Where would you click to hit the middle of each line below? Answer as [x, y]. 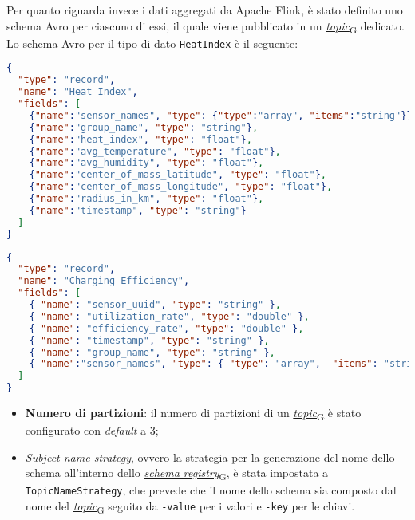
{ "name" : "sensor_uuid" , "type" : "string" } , [155, 305]
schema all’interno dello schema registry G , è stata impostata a [177, 474]
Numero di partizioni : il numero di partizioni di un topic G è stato [193, 414]
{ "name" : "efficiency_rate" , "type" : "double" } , [166, 328]
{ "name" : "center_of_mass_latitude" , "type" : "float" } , [178, 175]
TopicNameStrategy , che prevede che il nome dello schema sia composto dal [211, 490]
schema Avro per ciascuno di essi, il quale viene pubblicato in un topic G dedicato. [206, 26]
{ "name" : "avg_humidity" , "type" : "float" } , [146, 163]
